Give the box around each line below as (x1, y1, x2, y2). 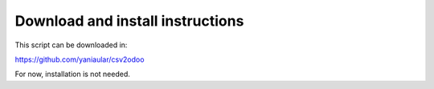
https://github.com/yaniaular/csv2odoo (14, 55, 145, 64)
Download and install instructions (14, 12, 244, 30)
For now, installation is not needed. (14, 69, 130, 79)
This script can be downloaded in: (14, 40, 128, 50)
